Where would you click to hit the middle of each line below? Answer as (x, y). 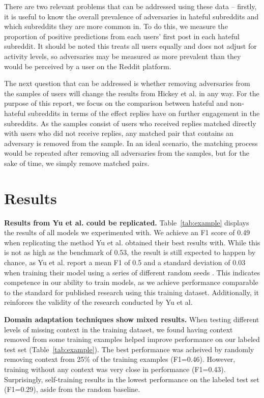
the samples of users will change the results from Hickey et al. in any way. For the (132, 93)
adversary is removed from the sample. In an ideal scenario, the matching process (131, 143)
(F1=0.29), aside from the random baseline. (72, 389)
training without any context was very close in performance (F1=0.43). (115, 369)
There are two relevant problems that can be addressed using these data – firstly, (130, 6)
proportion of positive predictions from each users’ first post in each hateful (122, 36)
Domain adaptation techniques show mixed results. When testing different (132, 319)
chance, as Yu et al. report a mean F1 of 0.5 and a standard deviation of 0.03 (125, 262)
